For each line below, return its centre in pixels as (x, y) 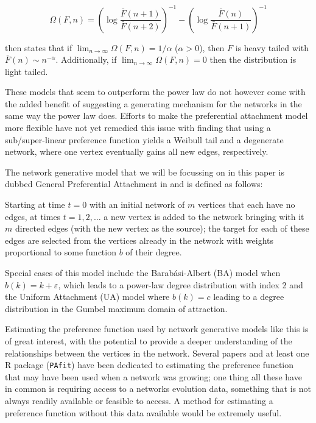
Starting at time (35, 204)
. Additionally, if (86, 59)
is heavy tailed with (272, 47)
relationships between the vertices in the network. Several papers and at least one (157, 353)
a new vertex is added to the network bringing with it (204, 216)
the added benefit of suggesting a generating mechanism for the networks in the (153, 103)
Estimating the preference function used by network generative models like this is (157, 329)
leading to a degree (249, 297)
